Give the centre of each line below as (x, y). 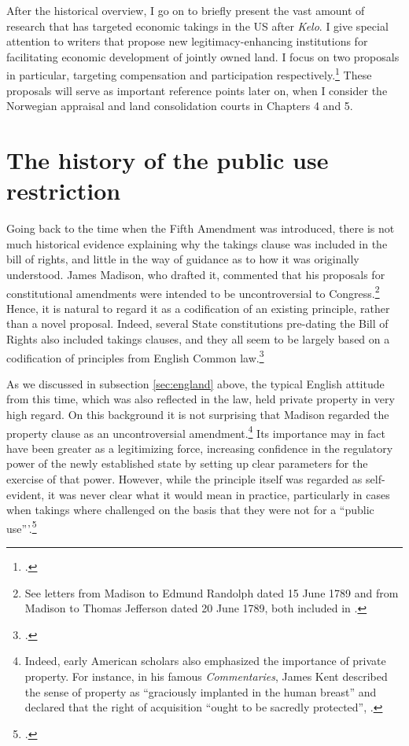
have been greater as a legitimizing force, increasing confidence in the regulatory (200, 448)
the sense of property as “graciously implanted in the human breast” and (201, 691)
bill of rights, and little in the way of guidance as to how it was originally (183, 259)
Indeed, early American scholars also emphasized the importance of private (205, 661)
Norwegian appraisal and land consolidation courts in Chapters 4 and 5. (180, 106)
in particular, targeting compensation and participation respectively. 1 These (189, 74)
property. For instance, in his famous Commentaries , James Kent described (206, 676)
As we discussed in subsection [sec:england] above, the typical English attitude (195, 383)
